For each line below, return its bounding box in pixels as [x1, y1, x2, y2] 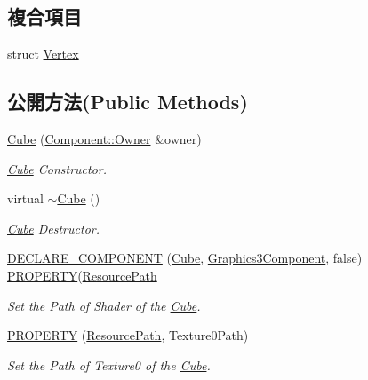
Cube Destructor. [7, 218, 100, 237]
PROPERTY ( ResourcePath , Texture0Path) [7, 326, 249, 344]
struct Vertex [7, 44, 79, 63]
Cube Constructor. [7, 159, 108, 178]
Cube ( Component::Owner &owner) [7, 130, 202, 147]
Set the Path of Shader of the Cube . [7, 296, 201, 314]
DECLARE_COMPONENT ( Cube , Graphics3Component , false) [7, 249, 363, 267]
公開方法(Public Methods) [7, 88, 248, 115]
